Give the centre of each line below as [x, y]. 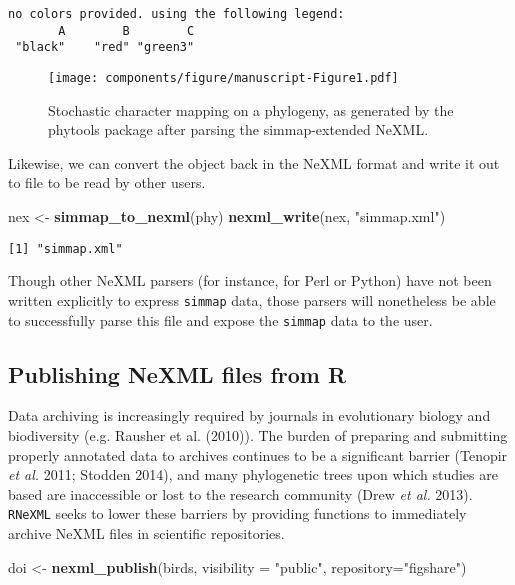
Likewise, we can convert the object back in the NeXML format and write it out [254, 162]
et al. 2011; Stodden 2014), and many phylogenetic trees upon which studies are [253, 474]
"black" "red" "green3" [105, 47]
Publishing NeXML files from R [177, 373]
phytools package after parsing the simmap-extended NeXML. [238, 129]
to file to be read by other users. [107, 182]
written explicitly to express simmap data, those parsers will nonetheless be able [252, 299]
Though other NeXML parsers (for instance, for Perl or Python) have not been [250, 280]
